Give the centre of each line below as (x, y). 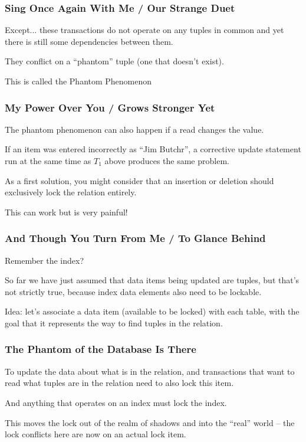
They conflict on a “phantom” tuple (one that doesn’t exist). (114, 61)
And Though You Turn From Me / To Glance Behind (135, 238)
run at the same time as (48, 161)
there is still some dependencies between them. (89, 41)
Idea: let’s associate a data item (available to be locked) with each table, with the (152, 311)
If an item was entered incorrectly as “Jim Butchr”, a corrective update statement (153, 149)
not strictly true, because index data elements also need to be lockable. (133, 291)
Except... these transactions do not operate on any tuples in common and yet (144, 30)
